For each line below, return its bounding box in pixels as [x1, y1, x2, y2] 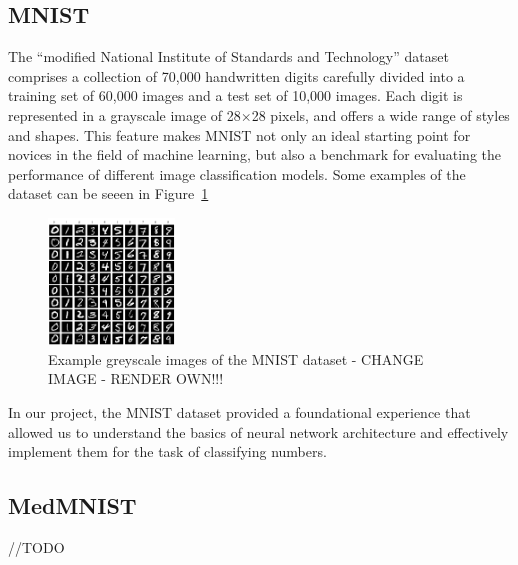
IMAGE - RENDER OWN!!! [48, 368, 224, 389]
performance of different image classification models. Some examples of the [8, 163, 466, 184]
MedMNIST [8, 490, 137, 521]
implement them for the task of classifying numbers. [8, 441, 327, 462]
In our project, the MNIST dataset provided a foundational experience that [8, 401, 471, 422]
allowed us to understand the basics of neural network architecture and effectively [8, 421, 509, 442]
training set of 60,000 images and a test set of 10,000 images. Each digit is [8, 85, 463, 106]
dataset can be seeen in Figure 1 [8, 183, 209, 204]
